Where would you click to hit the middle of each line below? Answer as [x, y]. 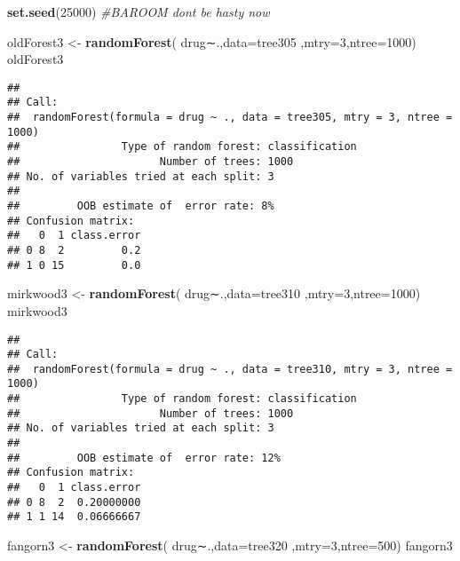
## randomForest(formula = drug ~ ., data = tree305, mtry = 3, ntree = [230, 118]
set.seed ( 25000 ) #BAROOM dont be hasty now [139, 12]
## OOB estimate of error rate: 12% [144, 458]
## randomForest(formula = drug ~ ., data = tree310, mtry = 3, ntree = [230, 369]
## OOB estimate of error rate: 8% [141, 206]
